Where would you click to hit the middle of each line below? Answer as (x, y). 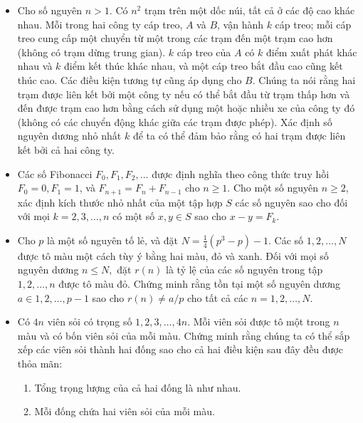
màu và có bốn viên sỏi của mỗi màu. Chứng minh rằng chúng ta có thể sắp (184, 335)
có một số (134, 216)
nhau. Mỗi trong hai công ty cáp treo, (100, 24)
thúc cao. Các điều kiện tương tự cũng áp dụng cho (130, 79)
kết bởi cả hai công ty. (66, 149)
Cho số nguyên (50, 10)
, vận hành (240, 24)
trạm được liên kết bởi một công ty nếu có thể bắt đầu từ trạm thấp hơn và (184, 94)
